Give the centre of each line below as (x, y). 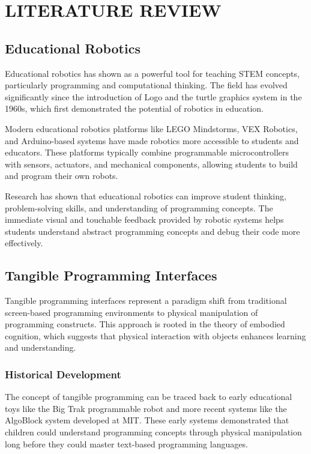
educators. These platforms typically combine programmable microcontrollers (147, 152)
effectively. (24, 243)
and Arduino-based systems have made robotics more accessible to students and (152, 140)
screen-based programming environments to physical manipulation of (131, 312)
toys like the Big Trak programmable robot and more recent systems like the (146, 408)
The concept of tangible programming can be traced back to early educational (149, 397)
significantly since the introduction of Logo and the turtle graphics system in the (153, 96)
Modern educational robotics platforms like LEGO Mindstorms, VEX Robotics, (151, 128)
